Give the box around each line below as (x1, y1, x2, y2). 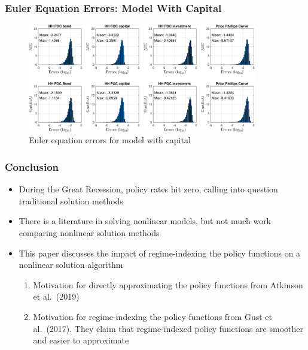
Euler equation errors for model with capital (29, 134, 191, 146)
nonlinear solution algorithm (19, 258, 123, 271)
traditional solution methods (19, 194, 123, 207)
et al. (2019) (33, 290, 80, 303)
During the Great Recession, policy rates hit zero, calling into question (19, 183, 278, 195)
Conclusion (5, 159, 59, 174)
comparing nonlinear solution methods (19, 227, 160, 239)
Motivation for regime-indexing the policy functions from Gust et (33, 310, 272, 322)
